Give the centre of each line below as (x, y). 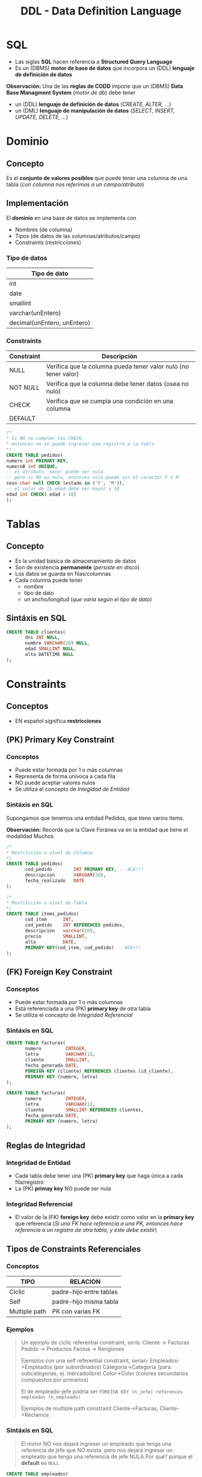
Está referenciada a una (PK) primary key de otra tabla (83, 1009)
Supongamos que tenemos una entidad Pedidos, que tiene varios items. (95, 818)
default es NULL (40, 1463)
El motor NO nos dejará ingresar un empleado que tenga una (96, 1443)
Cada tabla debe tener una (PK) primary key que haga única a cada (99, 1176)
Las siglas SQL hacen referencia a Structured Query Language (93, 61)
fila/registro (29, 1182)
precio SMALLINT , (56, 936)
